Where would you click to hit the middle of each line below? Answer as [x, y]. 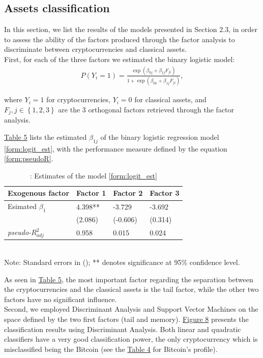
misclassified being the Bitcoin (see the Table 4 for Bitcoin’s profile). [111, 349]
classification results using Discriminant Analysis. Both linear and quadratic [123, 329]
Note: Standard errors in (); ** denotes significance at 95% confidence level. [122, 262]
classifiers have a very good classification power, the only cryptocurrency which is [131, 339]
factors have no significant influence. [61, 299]
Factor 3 [165, 193]
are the [69, 109]
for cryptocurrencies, [78, 99]
